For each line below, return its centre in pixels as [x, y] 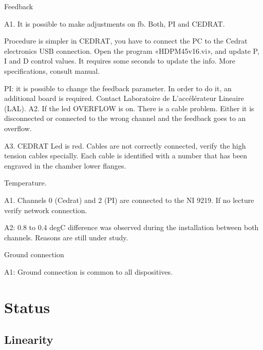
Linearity [29, 339]
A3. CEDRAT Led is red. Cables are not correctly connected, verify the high [125, 145]
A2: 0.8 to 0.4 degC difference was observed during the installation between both [131, 227]
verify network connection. [46, 210]
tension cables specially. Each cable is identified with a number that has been [126, 156]
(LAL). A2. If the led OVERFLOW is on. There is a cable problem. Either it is [129, 108]
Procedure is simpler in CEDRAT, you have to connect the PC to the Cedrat [126, 41]
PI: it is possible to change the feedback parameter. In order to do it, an [118, 88]
